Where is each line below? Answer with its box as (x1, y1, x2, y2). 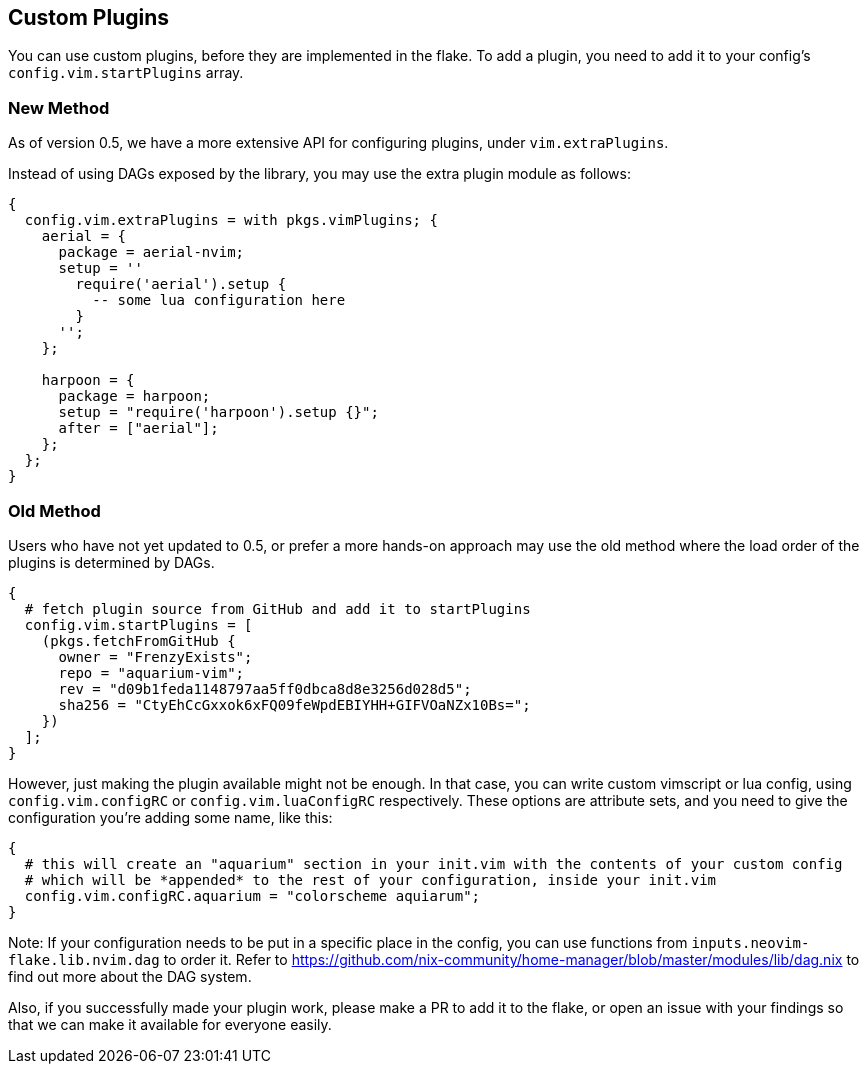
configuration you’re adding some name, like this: (8, 808, 333, 826)
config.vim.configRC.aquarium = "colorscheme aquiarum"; (24, 887, 481, 904)
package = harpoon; (58, 388, 211, 405)
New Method (8, 97, 110, 118)
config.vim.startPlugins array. (8, 64, 244, 82)
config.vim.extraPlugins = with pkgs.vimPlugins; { (24, 212, 438, 229)
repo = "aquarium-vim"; (58, 664, 245, 681)
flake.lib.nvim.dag (8, 951, 160, 968)
